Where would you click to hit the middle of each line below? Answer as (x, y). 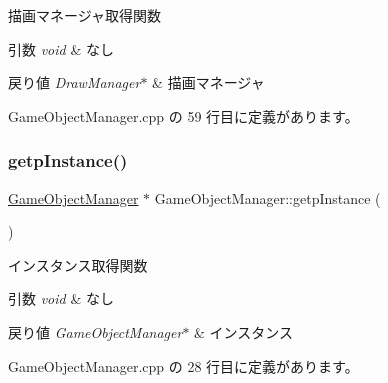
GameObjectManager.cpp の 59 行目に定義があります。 (183, 115)
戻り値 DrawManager (74, 82)
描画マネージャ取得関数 (85, 15)
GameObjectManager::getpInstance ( (267, 197)
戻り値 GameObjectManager (95, 331)
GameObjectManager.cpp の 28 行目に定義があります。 (183, 365)
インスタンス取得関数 (78, 264)
